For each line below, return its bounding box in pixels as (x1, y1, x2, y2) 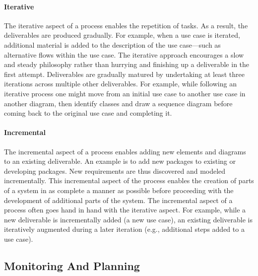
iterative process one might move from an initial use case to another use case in (4, 88, 246, 98)
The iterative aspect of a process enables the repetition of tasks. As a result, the (4, 20, 248, 30)
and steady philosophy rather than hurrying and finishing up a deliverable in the (4, 59, 250, 69)
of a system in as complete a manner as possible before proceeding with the (4, 185, 234, 195)
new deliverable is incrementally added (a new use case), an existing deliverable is (4, 214, 253, 224)
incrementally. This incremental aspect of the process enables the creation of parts (4, 175, 254, 186)
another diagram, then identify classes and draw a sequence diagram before (4, 98, 233, 108)
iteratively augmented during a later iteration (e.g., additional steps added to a (4, 224, 245, 234)
